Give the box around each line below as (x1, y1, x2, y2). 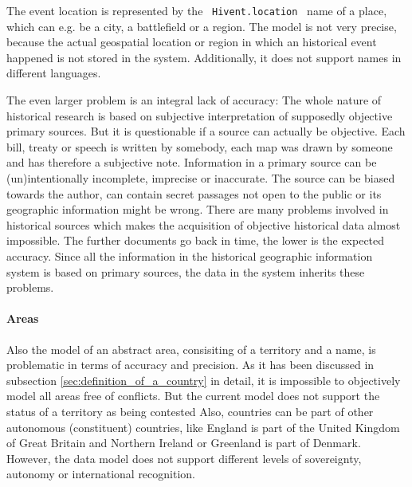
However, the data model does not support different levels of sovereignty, (6, 450, 362, 466)
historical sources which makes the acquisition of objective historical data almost (6, 216, 401, 233)
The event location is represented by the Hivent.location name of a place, (6, 2, 387, 18)
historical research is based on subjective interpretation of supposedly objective (6, 107, 393, 124)
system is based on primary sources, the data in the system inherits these (6, 263, 365, 280)
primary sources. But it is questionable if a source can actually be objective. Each (6, 123, 406, 139)
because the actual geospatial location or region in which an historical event (6, 33, 377, 50)
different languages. (6, 65, 101, 81)
